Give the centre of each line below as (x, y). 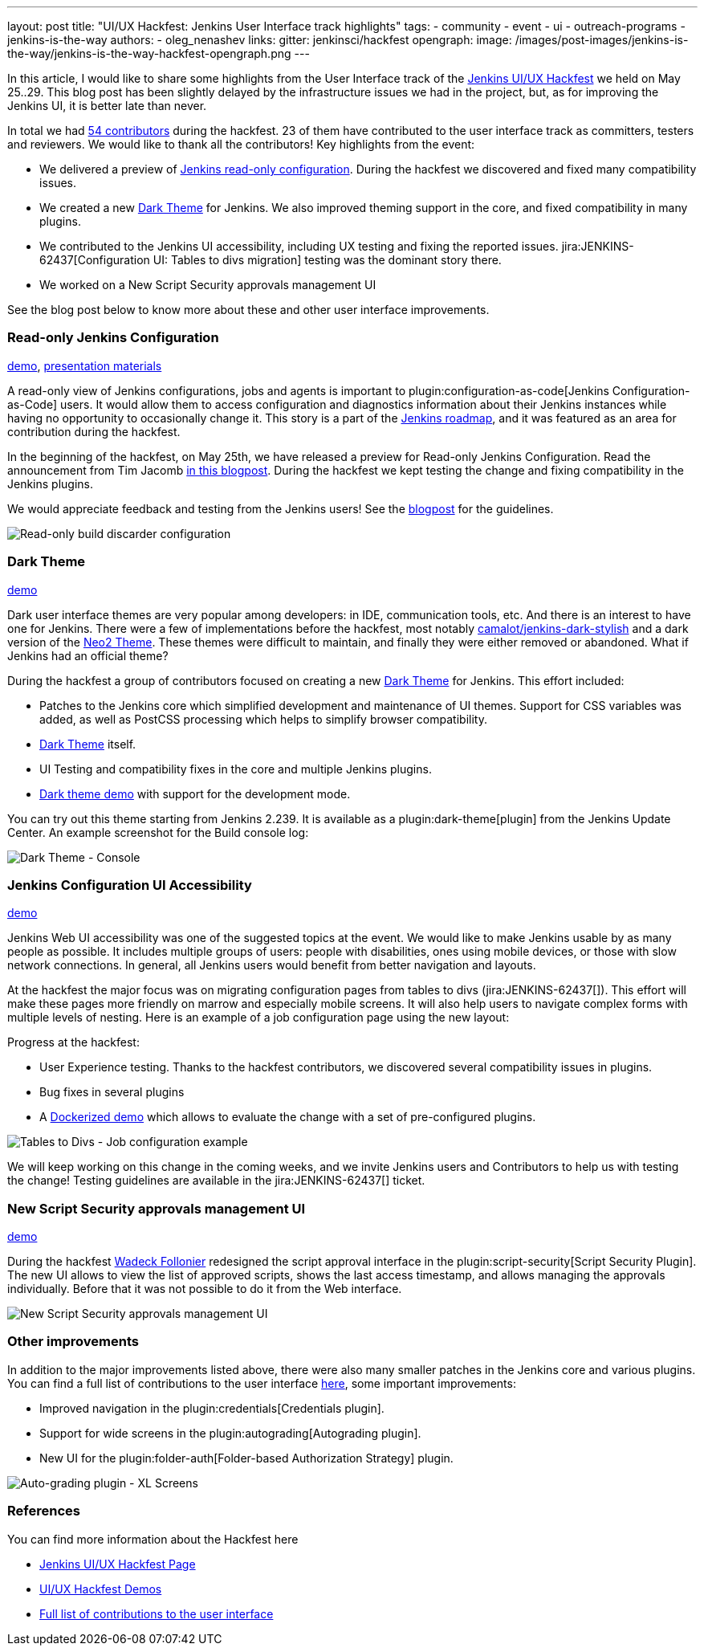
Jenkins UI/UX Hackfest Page (118, 1564)
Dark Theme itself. (88, 744)
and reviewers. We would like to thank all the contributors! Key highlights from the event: (241, 144)
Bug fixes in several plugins (112, 1092)
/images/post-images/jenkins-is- (602, 40)
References (44, 1511)
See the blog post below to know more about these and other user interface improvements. (248, 310)
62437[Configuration (95, 260)
